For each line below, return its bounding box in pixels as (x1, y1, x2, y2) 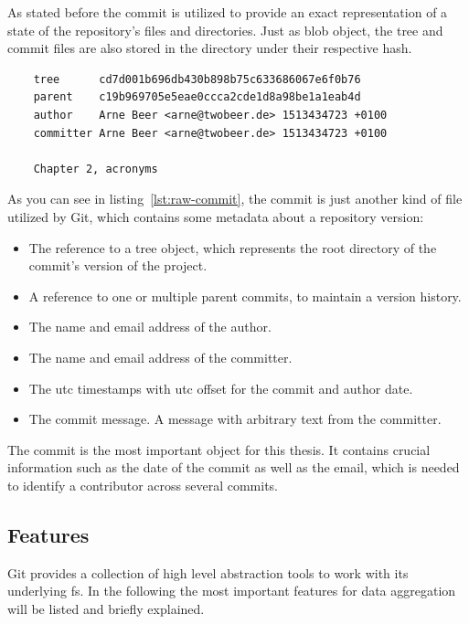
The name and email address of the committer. (28, 347, 293, 366)
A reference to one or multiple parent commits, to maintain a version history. (28, 286, 462, 305)
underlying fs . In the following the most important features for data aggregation (7, 581, 456, 600)
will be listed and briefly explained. (7, 598, 205, 618)
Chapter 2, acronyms (33, 162, 158, 175)
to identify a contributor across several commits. (7, 475, 279, 494)
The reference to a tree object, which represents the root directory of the (28, 238, 437, 257)
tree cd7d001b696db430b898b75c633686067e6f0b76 (33, 72, 361, 86)
